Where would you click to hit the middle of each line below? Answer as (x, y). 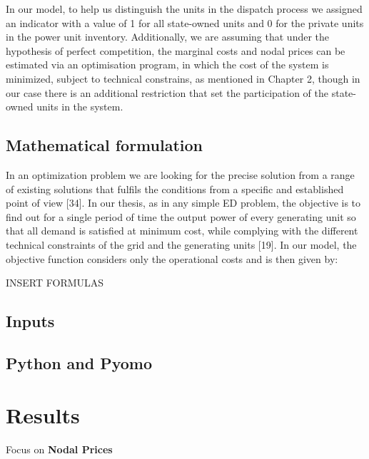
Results (43, 415)
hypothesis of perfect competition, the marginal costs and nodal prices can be (176, 50)
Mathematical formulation (104, 145)
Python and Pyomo (79, 362)
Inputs (30, 321)
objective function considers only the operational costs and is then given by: (172, 258)
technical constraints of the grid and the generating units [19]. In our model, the (181, 244)
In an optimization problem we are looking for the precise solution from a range (180, 174)
